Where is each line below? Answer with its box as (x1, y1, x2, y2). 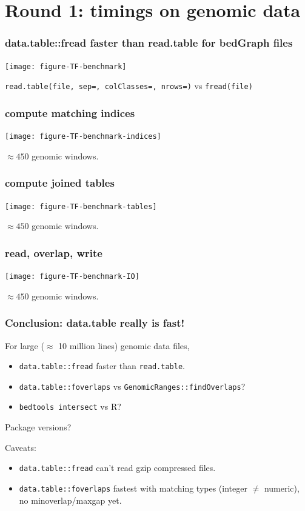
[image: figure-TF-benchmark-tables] (5, 202, 157, 211)
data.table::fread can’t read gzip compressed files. (19, 461, 216, 474)
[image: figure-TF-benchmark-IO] (5, 272, 139, 281)
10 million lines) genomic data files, (58, 339, 190, 352)
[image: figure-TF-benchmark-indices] (5, 132, 161, 141)
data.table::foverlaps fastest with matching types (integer (19, 481, 247, 494)
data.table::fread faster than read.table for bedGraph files (5, 35, 293, 50)
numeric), (264, 481, 300, 494)
